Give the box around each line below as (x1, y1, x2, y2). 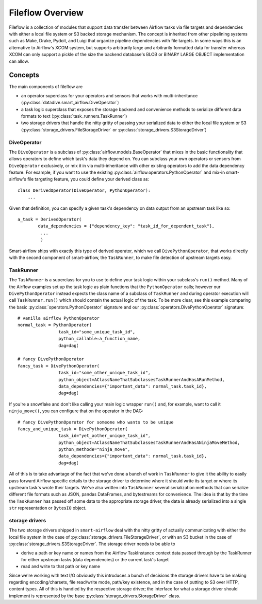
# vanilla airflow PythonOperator (17, 315, 99, 321)
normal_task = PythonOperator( (17, 322, 92, 328)
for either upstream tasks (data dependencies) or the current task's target (21, 556, 169, 562)
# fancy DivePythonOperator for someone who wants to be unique (17, 419, 174, 425)
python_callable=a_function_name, (58, 336, 141, 342)
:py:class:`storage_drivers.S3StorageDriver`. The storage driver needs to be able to (9, 541, 176, 547)
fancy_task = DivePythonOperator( (17, 363, 99, 368)
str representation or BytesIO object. (9, 505, 87, 511)
